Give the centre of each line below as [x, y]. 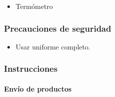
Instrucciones [31, 69]
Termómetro [34, 6]
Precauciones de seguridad [58, 28]
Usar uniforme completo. [53, 46]
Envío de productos [38, 88]
